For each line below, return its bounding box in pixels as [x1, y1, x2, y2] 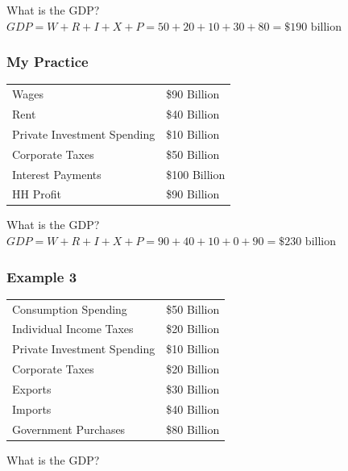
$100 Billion [166, 165, 226, 182]
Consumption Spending [12, 300, 127, 317]
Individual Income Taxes [12, 320, 134, 337]
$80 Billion [166, 420, 220, 437]
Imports [12, 400, 52, 417]
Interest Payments [12, 165, 101, 182]
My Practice [6, 52, 89, 72]
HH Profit [12, 185, 61, 202]
